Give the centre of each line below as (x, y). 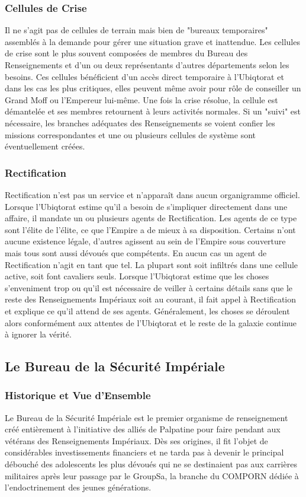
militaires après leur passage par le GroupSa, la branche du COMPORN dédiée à (152, 475)
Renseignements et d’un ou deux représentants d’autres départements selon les (147, 65)
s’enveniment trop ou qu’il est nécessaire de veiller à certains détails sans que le (149, 287)
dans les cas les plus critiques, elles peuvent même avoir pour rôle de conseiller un (153, 88)
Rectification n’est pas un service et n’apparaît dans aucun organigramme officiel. (152, 194)
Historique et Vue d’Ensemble (78, 395)
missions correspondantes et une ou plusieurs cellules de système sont (131, 134)
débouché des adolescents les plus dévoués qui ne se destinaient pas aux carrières (151, 464)
